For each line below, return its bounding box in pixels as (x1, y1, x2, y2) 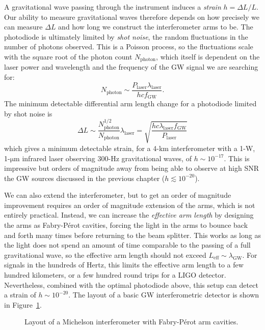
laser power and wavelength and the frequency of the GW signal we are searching (4, 62, 258, 72)
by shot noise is (4, 108, 52, 118)
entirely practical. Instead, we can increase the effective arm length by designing (4, 209, 254, 220)
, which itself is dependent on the (156, 51, 260, 62)
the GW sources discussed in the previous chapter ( (4, 172, 165, 183)
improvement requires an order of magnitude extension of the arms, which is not (4, 199, 255, 210)
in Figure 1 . (4, 299, 42, 310)
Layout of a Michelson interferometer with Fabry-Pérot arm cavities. (24, 316, 238, 327)
